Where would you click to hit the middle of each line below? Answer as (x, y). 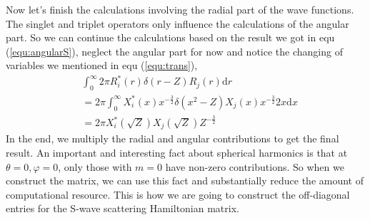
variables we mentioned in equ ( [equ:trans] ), (102, 65)
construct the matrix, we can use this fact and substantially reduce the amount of (185, 180)
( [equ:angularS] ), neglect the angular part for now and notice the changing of (174, 51)
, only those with (95, 166)
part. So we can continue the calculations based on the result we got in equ (170, 37)
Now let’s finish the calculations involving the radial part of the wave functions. (180, 9)
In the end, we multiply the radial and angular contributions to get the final (172, 138)
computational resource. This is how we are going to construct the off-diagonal (178, 194)
